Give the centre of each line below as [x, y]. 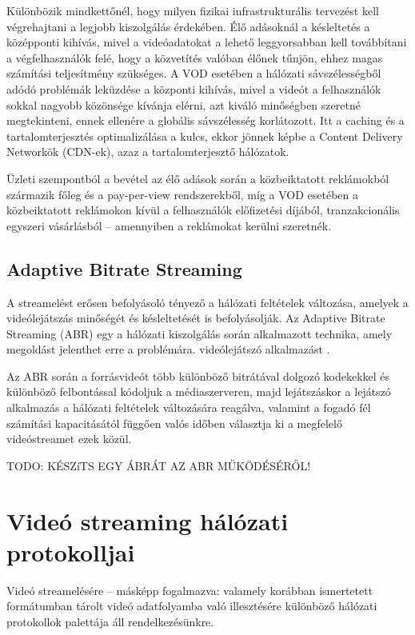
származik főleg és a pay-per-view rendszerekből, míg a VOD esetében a [183, 194]
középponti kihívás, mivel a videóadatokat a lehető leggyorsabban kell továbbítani [207, 42]
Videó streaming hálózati [148, 520]
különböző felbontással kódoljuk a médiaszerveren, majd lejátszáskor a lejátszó [199, 391]
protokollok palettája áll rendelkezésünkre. [110, 621]
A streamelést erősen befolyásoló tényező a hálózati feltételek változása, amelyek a [207, 302]
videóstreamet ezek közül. [69, 439]
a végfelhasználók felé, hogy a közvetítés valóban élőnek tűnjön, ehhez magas [195, 57]
